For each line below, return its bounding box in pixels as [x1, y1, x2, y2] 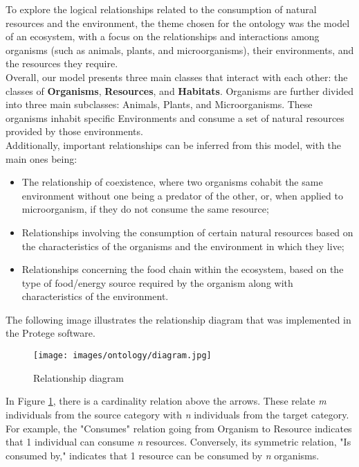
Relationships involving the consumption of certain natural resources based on [21, 224, 353, 239]
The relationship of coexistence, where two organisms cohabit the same [21, 175, 323, 189]
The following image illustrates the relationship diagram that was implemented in [6, 312, 351, 326]
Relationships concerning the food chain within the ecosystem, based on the [21, 262, 344, 276]
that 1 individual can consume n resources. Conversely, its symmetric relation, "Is [6, 434, 351, 449]
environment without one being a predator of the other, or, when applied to [21, 188, 343, 202]
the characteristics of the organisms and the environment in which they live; [21, 238, 344, 253]
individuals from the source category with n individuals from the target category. [6, 407, 349, 421]
